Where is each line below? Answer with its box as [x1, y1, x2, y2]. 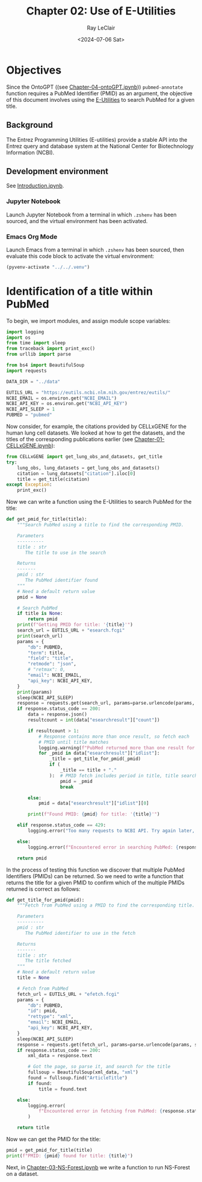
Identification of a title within [6, 284, 153, 298]
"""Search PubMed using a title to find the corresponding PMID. [17, 522, 185, 528]
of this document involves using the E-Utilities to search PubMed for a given [6, 96, 195, 103]
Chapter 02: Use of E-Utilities [26, 4, 176, 18]
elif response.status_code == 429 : [17, 822, 106, 828]
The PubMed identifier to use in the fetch [25, 930, 136, 936]
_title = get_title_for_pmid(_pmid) [49, 756, 141, 762]
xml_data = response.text [28, 1053, 93, 1059]
